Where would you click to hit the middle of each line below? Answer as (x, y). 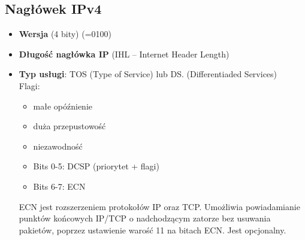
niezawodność (58, 146)
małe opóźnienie (63, 106)
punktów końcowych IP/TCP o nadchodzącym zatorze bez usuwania (145, 218)
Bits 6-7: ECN (59, 186)
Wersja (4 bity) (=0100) (65, 34)
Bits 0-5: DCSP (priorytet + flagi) (96, 166)
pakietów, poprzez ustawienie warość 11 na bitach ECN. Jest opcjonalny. (152, 230)
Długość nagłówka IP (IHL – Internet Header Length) (124, 54)
